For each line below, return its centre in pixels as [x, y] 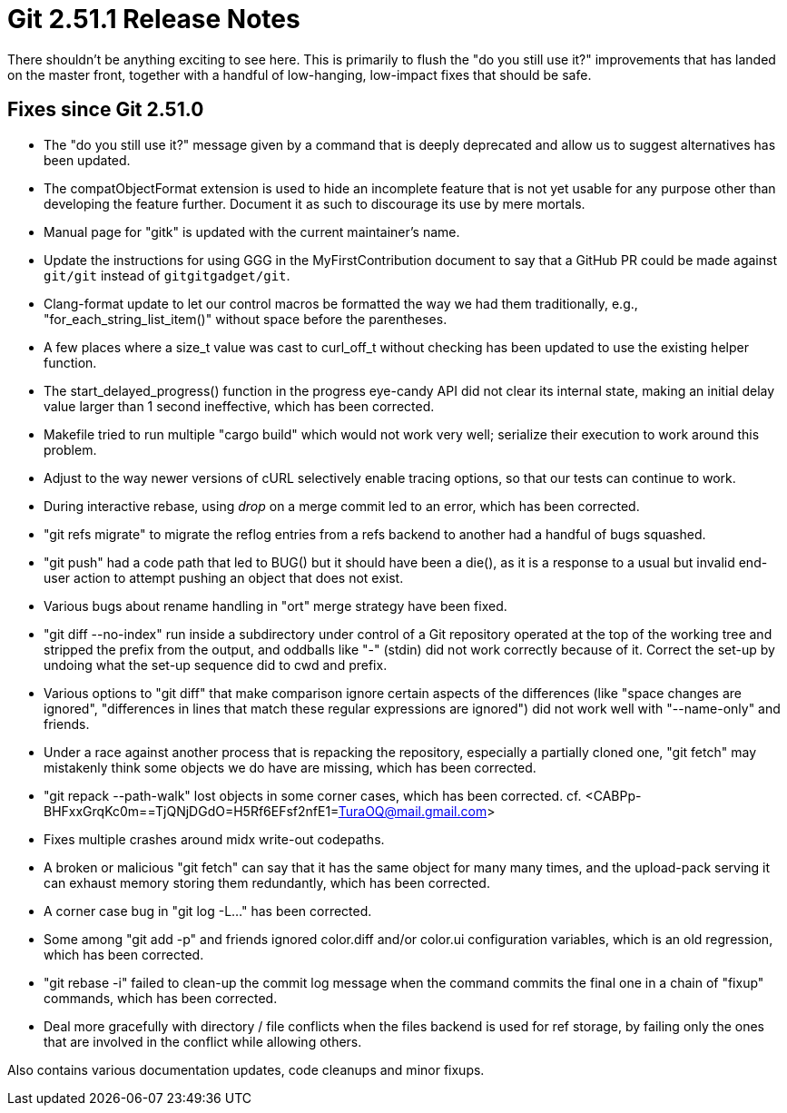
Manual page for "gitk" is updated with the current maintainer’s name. [252, 231]
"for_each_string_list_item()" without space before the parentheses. [246, 319]
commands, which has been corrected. [161, 998]
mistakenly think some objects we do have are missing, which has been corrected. [290, 767]
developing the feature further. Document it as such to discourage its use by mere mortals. [315, 203]
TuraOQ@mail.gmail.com [413, 811]
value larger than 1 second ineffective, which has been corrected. [239, 406]
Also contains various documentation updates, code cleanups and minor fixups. [246, 1069]
